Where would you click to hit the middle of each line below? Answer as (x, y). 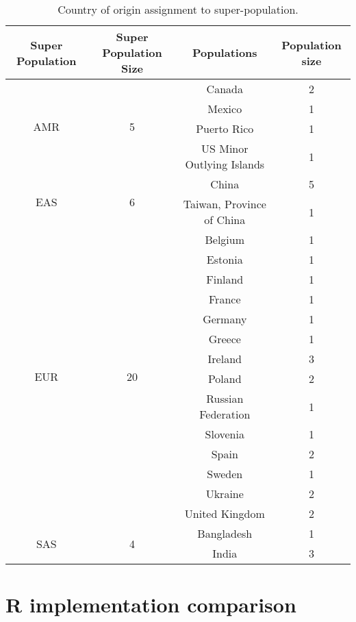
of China (225, 220)
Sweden (225, 474)
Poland (225, 378)
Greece (225, 339)
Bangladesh (225, 533)
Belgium (225, 239)
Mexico (225, 109)
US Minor (225, 148)
